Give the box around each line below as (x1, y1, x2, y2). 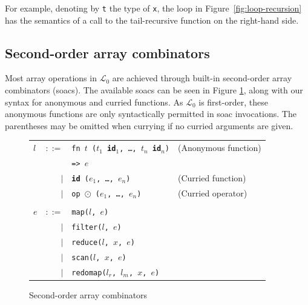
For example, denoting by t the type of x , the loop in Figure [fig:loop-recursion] (5, 2, 302, 14)
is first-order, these (198, 95, 268, 108)
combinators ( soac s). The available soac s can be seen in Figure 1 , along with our (5, 84, 303, 96)
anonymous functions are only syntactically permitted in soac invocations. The (5, 107, 297, 120)
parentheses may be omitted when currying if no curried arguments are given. (5, 119, 293, 132)
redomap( (71, 268, 106, 277)
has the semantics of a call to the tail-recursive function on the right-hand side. (5, 13, 299, 26)
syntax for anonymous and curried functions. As (5, 95, 183, 108)
